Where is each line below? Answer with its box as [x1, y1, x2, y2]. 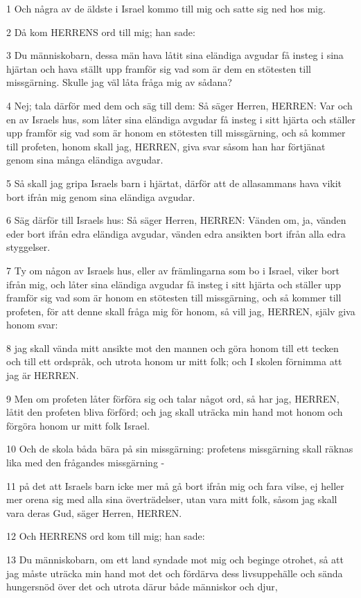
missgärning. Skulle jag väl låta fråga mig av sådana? [6, 75, 232, 89]
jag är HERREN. [6, 368, 79, 382]
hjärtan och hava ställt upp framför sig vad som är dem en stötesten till [6, 61, 311, 76]
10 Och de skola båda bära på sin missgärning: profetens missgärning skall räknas [6, 441, 353, 456]
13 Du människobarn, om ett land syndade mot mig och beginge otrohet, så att [6, 552, 344, 566]
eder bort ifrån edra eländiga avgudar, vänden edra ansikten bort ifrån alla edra [6, 226, 346, 240]
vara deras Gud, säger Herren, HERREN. [6, 505, 182, 520]
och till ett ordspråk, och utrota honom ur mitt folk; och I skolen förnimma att [6, 354, 342, 369]
